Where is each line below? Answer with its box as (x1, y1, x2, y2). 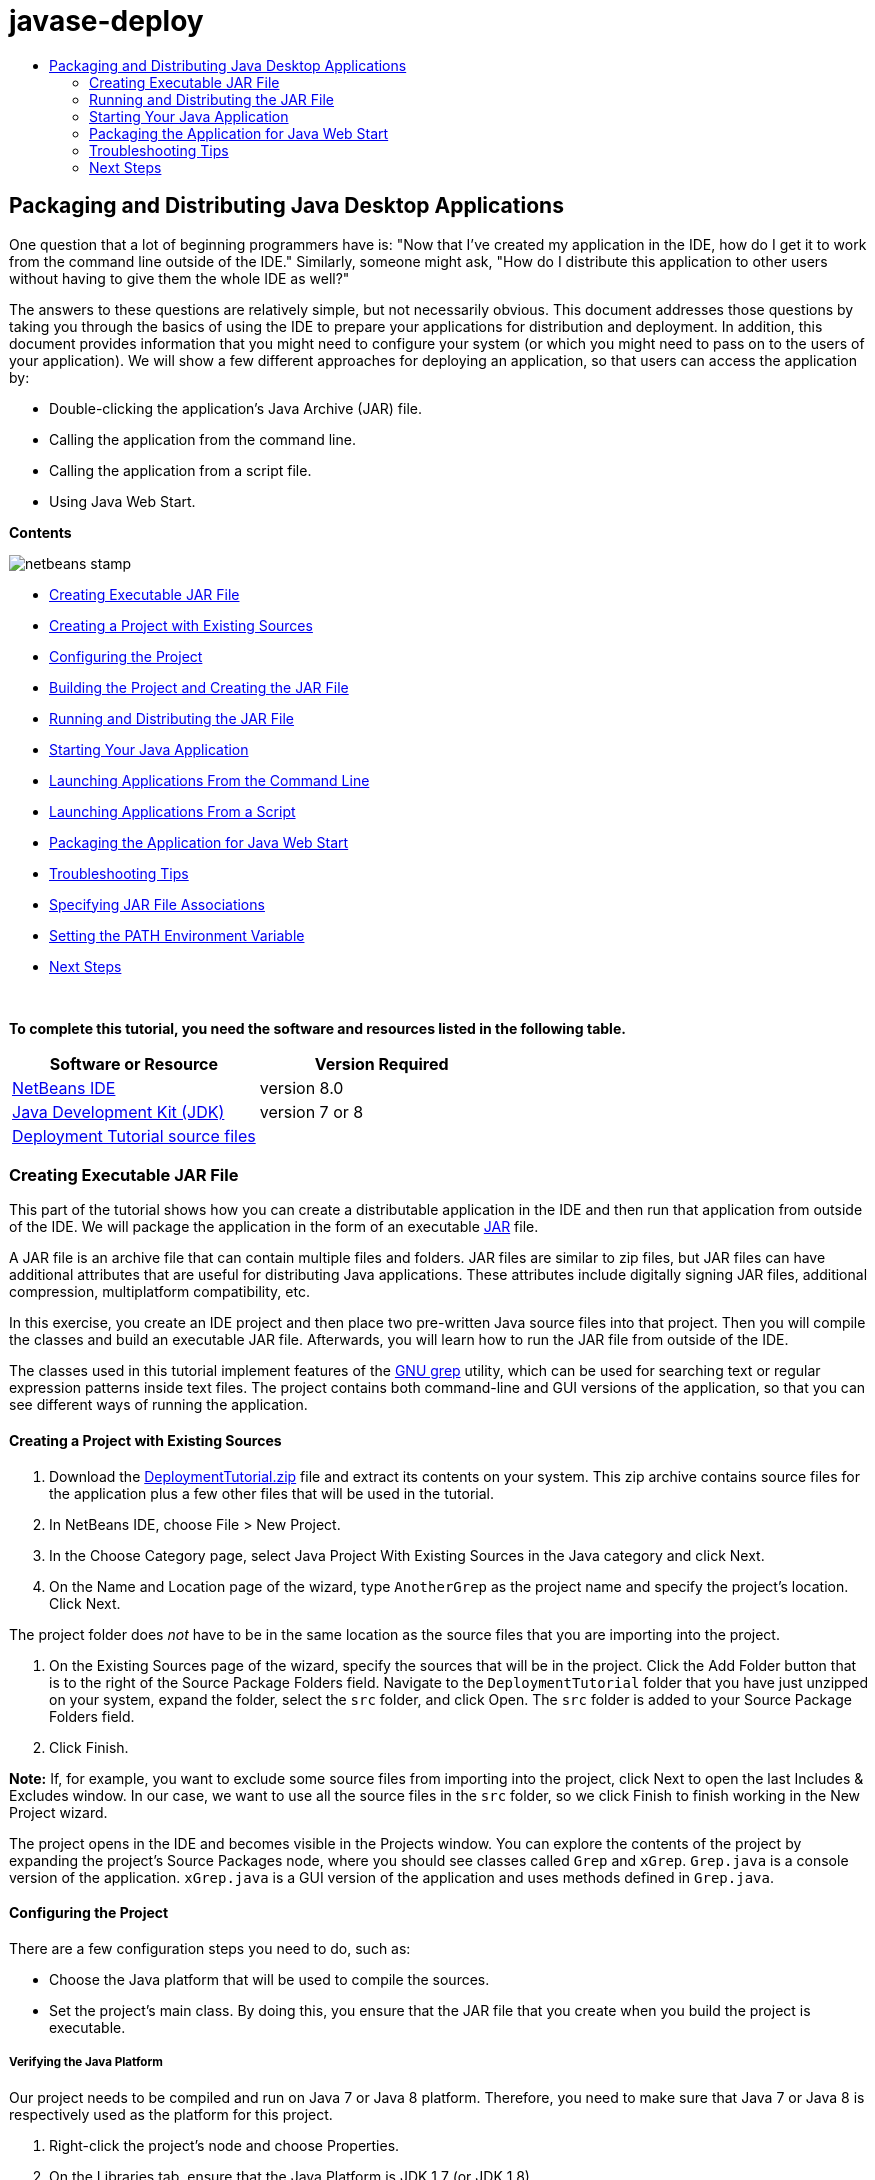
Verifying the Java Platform (9, 2055, 163, 2070)
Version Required (314, 1053, 449, 1074)
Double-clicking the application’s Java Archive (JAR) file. (49, 399, 422, 417)
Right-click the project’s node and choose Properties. (49, 2136, 400, 2154)
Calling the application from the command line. (49, 430, 356, 448)
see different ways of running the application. (9, 1396, 308, 1414)
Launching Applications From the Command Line (49, 771, 370, 789)
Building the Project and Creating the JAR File (49, 678, 349, 696)
